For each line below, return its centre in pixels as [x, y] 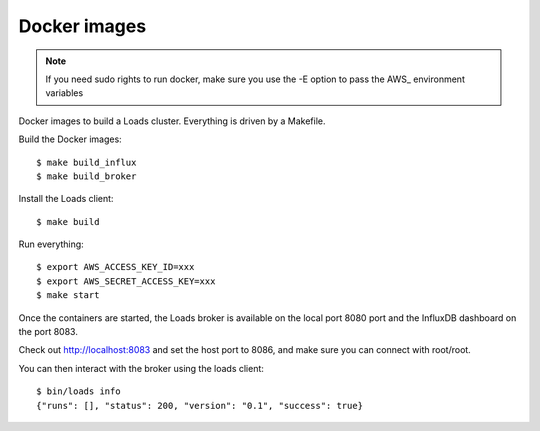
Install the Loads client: [66, 199]
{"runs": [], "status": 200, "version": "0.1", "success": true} [200, 405]
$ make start [68, 295]
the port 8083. [48, 332]
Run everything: [51, 244]
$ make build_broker [86, 176]
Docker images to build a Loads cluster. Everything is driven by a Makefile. [172, 121]
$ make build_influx [86, 162]
